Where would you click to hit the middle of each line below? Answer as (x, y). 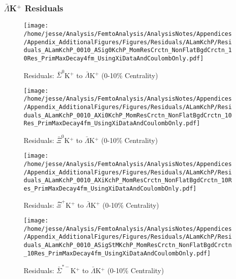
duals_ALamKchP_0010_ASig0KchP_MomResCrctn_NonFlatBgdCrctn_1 (128, 50)
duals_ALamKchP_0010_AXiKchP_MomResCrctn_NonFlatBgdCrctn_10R (128, 181)
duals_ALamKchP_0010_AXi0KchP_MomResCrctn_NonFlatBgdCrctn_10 (128, 115)
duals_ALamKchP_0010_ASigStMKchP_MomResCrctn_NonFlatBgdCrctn (128, 245)
